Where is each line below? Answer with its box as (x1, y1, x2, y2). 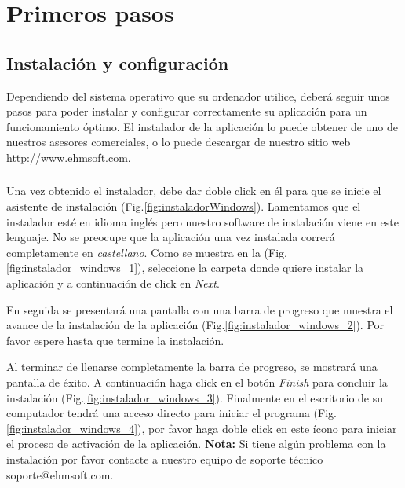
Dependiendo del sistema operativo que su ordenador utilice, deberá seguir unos (6, 87, 390, 104)
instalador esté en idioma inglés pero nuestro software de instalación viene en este (6, 213, 399, 229)
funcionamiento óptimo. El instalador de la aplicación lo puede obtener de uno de (6, 118, 398, 134)
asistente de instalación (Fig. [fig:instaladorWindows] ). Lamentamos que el (6, 198, 361, 215)
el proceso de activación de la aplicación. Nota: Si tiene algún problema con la (6, 435, 386, 452)
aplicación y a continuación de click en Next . (6, 275, 220, 292)
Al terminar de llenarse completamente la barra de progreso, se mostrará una (6, 358, 378, 375)
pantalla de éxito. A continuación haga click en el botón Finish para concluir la (6, 374, 388, 390)
